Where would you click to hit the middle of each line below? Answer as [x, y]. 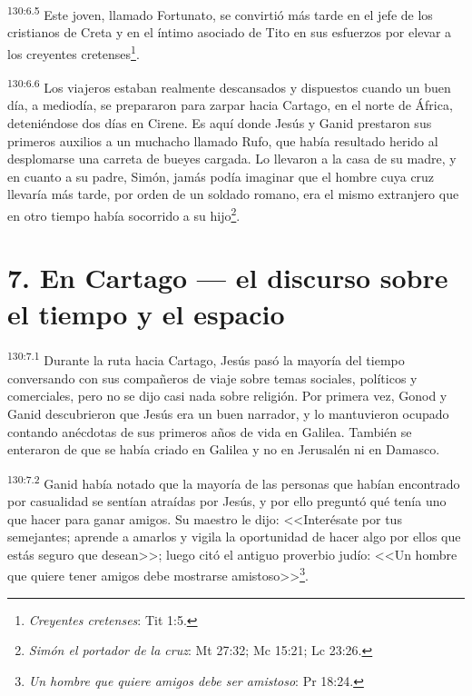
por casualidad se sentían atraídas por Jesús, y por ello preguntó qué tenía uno [227, 500]
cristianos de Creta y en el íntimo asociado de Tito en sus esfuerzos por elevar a [230, 32]
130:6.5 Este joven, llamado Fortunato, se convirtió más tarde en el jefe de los [220, 13]
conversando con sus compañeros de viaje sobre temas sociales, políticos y [212, 378]
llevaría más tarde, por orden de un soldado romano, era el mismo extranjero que [233, 194]
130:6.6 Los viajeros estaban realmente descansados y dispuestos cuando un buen [229, 86]
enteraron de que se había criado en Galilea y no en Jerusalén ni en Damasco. [224, 449]
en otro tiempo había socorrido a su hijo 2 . [124, 214]
